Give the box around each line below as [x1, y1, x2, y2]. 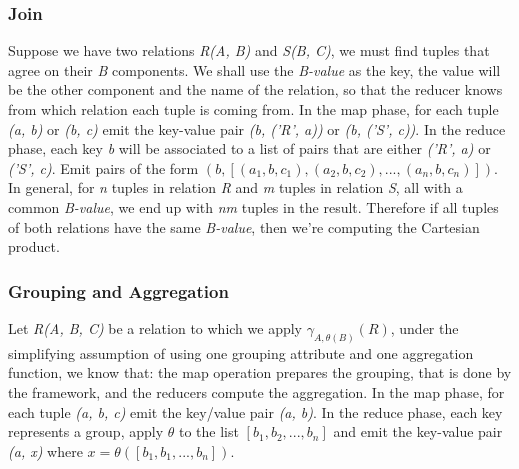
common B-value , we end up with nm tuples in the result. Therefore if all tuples [8, 196, 499, 217]
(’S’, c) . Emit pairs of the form [8, 157, 199, 178]
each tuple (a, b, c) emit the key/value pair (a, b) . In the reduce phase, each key [8, 401, 503, 422]
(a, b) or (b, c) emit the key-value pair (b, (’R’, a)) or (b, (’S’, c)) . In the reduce [8, 118, 506, 139]
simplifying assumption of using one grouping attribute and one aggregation [8, 342, 474, 363]
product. [8, 236, 60, 257]
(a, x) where [8, 440, 83, 461]
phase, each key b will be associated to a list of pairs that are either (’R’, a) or [8, 138, 491, 159]
